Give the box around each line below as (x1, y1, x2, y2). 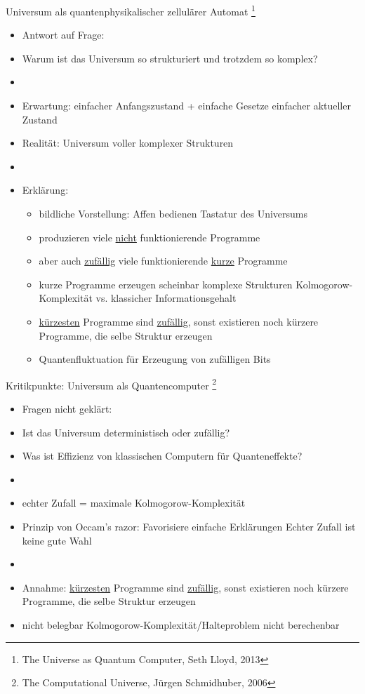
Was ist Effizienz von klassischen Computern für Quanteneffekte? (22, 448, 303, 463)
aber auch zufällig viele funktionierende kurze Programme (39, 253, 288, 268)
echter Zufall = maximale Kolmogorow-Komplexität (22, 495, 246, 510)
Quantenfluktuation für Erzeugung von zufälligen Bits (39, 352, 271, 366)
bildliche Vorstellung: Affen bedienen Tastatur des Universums (39, 206, 308, 220)
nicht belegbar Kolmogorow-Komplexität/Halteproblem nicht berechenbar (22, 617, 340, 632)
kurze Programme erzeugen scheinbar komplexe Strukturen (39, 276, 293, 291)
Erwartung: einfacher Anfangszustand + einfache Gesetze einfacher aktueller (22, 98, 351, 113)
